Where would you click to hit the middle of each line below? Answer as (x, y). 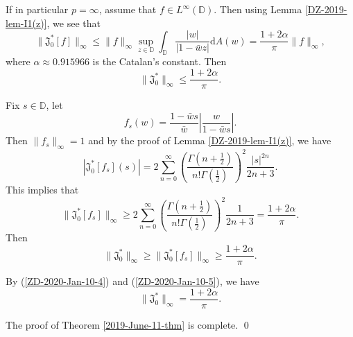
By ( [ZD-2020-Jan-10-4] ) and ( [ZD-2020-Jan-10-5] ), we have (132, 281)
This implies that (42, 190)
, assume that (128, 9)
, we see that (74, 23)
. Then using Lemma (258, 9)
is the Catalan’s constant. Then (160, 61)
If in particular (37, 9)
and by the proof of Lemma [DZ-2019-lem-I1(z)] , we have (210, 140)
